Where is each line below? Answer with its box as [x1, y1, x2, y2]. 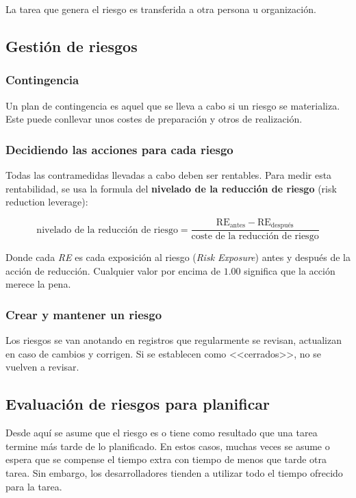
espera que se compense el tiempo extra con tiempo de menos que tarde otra [5, 452, 327, 466]
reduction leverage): [5, 195, 88, 209]
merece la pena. [5, 277, 71, 291]
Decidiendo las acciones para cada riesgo [5, 140, 233, 158]
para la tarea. [5, 479, 62, 493]
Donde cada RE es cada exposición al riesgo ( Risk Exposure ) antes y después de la [5, 250, 351, 264]
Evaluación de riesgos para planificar [5, 393, 270, 414]
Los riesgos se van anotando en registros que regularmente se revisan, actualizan [5, 333, 342, 347]
